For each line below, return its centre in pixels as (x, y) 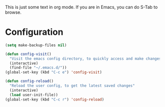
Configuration (34, 32)
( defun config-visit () (28, 54)
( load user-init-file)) (34, 95)
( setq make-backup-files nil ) (36, 45)
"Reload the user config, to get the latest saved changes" (72, 86)
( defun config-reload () (29, 81)
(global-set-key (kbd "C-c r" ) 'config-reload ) (55, 99)
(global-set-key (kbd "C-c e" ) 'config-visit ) (54, 72)
